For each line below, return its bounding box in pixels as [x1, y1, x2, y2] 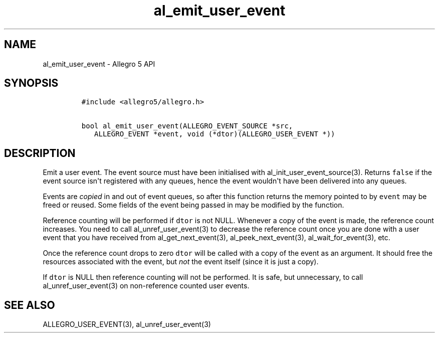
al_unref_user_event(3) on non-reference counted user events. [43, 281, 250, 290]
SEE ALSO [4, 298, 55, 311]
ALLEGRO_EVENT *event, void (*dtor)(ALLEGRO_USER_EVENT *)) [94, 130, 335, 138]
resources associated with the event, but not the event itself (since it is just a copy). [43, 257, 319, 266]
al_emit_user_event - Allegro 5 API [43, 59, 155, 68]
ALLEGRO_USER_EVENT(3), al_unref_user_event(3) [43, 320, 211, 329]
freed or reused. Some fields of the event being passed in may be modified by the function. [43, 201, 344, 210]
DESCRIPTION [4, 146, 76, 159]
